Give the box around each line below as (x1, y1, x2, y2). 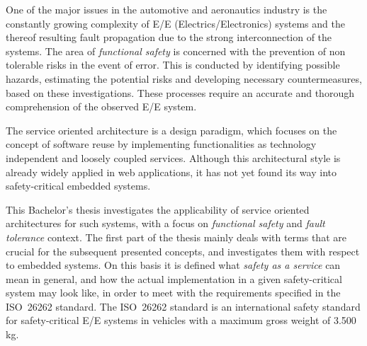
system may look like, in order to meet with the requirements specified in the (6, 285, 341, 300)
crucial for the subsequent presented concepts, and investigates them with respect (6, 243, 360, 258)
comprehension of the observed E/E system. (6, 99, 197, 114)
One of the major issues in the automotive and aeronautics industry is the (6, 2, 327, 16)
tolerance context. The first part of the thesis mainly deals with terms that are (6, 229, 346, 244)
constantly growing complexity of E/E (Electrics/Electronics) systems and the (6, 16, 345, 30)
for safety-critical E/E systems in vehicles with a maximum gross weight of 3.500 (6, 313, 356, 328)
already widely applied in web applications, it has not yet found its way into (6, 164, 337, 179)
